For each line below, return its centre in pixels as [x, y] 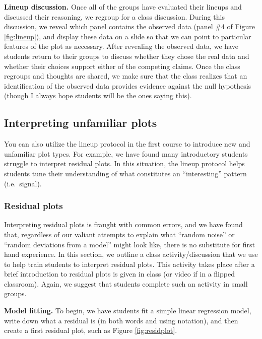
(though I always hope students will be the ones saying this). [98, 95]
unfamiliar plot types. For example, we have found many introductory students [126, 153]
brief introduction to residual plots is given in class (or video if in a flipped [119, 274]
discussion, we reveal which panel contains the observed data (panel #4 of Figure [130, 26]
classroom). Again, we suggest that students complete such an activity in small [126, 283]
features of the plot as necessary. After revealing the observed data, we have [121, 46]
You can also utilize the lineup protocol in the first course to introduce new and [127, 144]
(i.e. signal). [23, 183]
